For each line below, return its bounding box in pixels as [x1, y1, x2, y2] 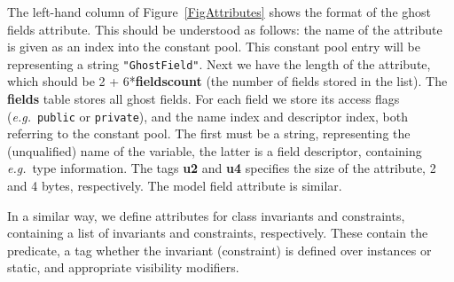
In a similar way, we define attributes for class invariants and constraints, [7, 206, 405, 224]
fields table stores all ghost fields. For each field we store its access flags [7, 90, 400, 108]
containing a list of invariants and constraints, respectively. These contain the [7, 223, 428, 242]
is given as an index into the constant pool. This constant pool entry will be [7, 37, 420, 56]
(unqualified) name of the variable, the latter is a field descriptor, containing [7, 141, 422, 160]
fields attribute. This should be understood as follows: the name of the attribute [7, 20, 442, 38]
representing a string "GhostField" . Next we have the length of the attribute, [7, 54, 431, 73]
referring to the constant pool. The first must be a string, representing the [7, 124, 411, 143]
